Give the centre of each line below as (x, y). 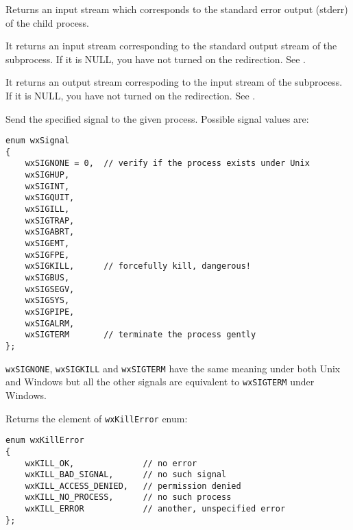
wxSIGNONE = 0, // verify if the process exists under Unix (167, 164)
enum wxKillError (45, 441)
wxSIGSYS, (47, 301)
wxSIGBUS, (47, 278)
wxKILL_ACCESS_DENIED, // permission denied (133, 486)
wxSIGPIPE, (50, 312)
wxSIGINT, (47, 186)
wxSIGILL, (47, 209)
